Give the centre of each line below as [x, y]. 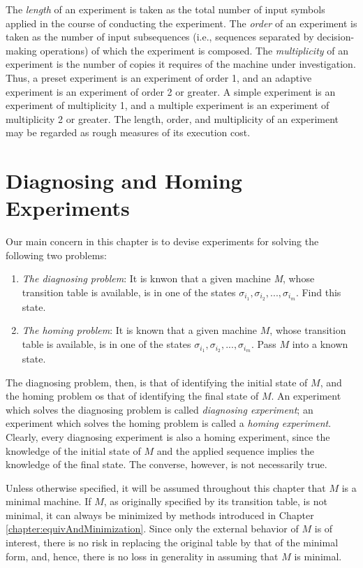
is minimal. [318, 556]
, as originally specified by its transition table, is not [215, 501]
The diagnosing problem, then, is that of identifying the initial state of [157, 382]
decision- [336, 37]
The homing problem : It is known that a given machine [140, 330]
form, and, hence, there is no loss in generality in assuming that [142, 556]
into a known [320, 344]
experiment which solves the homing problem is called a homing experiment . [169, 423]
